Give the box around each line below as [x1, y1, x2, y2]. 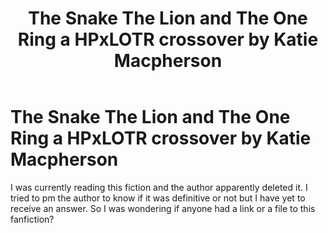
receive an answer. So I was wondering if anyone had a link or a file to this [10, 202, 316, 214]
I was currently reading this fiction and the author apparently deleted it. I [10, 181, 308, 193]
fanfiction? [10, 213, 55, 225]
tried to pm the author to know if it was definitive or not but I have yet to [10, 192, 306, 204]
